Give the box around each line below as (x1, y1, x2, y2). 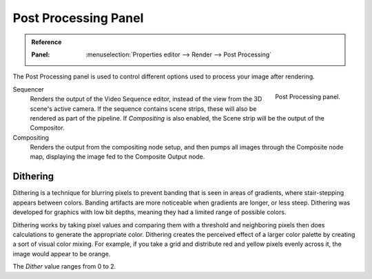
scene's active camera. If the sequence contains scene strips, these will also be (30, 104, 257, 113)
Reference (31, 38, 62, 46)
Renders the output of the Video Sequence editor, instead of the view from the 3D (30, 95, 262, 103)
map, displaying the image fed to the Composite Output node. (30, 152, 205, 161)
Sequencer (12, 85, 44, 93)
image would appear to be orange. (12, 249, 111, 258)
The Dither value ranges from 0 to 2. (12, 262, 116, 271)
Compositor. (30, 124, 65, 132)
